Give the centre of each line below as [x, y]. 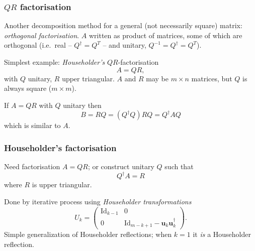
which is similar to [32, 125]
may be [157, 78]
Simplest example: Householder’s [55, 62]
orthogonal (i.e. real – [38, 45]
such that [179, 166]
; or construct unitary [121, 166]
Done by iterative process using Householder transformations [98, 201]
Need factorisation [32, 166]
